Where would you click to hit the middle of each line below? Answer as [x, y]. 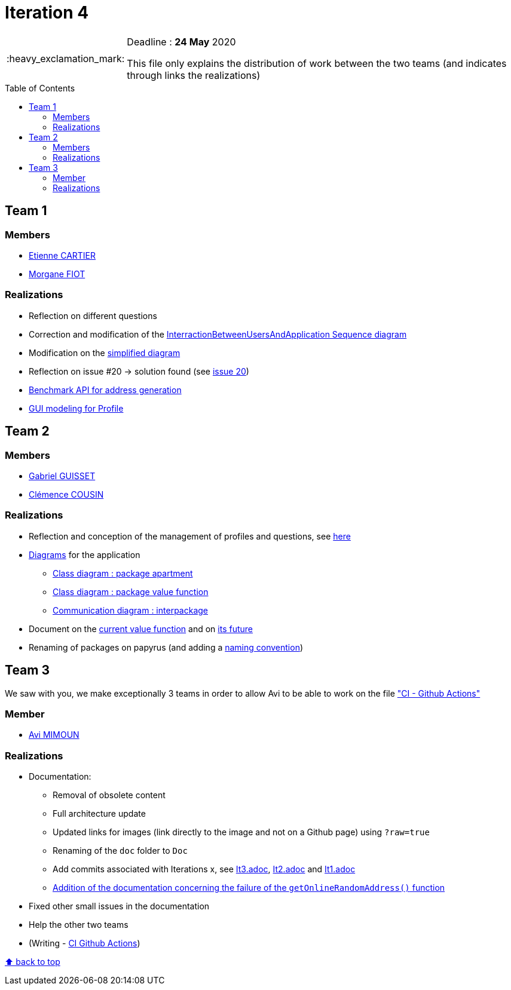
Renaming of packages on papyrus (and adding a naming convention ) [166, 647]
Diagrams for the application [85, 554]
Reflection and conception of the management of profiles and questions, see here [190, 536]
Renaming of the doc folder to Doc [120, 851]
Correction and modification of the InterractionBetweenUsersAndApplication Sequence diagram [218, 334]
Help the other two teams [79, 925]
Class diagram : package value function [131, 591]
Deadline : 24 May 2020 [181, 42]
